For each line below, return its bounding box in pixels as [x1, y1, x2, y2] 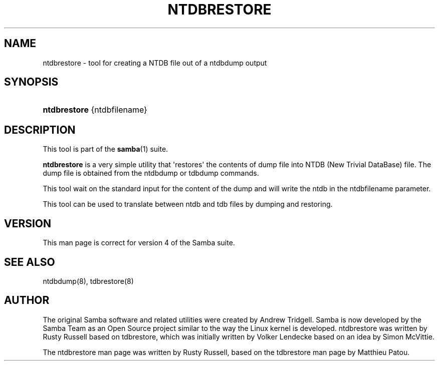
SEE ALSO [4, 255, 55, 268]
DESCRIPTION [4, 123, 76, 136]
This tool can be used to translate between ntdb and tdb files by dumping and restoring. [43, 200, 333, 209]
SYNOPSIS [4, 76, 59, 89]
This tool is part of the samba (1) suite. [43, 145, 168, 154]
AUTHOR [4, 294, 50, 307]
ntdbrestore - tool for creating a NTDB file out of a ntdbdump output [43, 58, 267, 67]
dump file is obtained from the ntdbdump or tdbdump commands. [43, 169, 259, 178]
